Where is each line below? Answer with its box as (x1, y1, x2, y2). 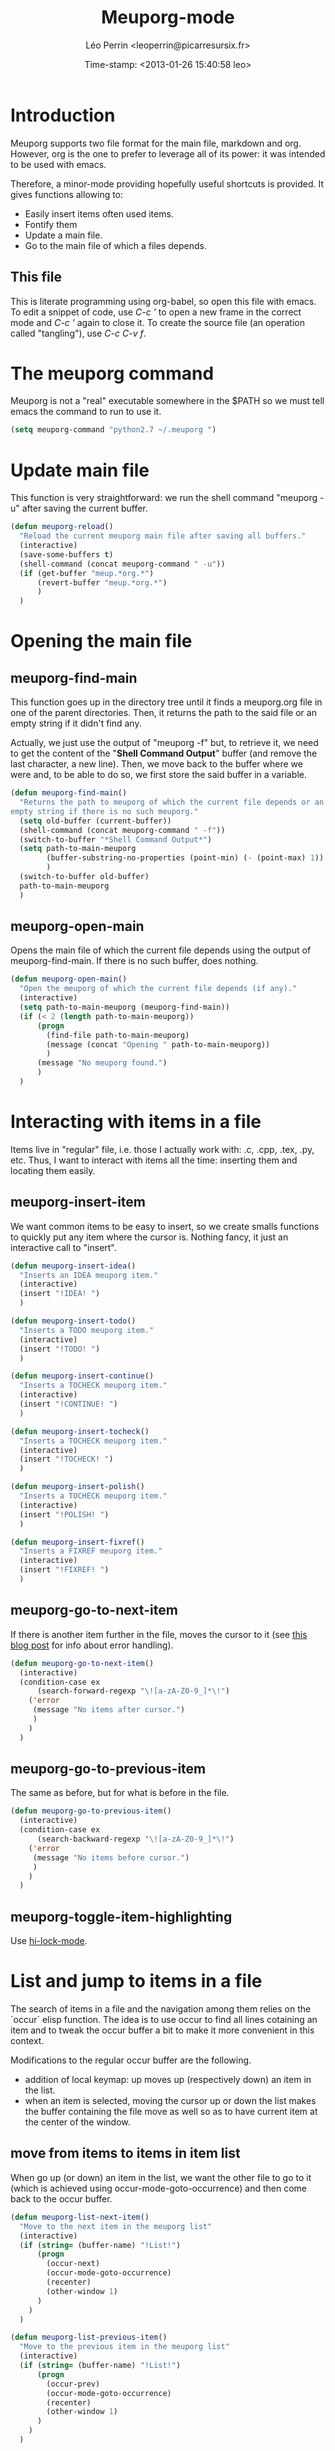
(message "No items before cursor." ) (32, 1852, 190, 1863)
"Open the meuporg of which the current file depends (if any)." (19, 984, 298, 994)
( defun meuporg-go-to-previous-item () (10, 1806, 172, 1816)
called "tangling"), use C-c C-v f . (10, 327, 147, 339)
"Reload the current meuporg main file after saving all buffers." (19, 531, 307, 541)
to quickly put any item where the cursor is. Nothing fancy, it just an (10, 1231, 289, 1243)
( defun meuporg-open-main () (10, 974, 128, 985)
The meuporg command (10, 362, 215, 385)
